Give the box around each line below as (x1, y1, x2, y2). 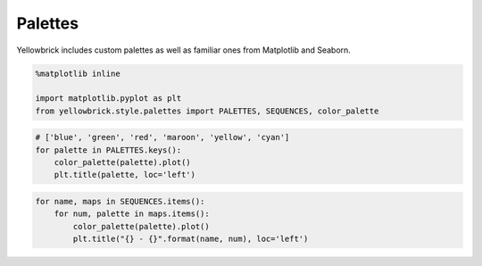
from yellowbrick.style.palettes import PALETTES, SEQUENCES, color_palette (35, 105, 379, 116)
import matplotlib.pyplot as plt (35, 94, 182, 104)
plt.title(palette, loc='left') (54, 170, 196, 180)
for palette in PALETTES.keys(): (35, 145, 182, 155)
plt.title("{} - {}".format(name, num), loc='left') (72, 234, 309, 245)
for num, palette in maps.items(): (54, 209, 210, 219)
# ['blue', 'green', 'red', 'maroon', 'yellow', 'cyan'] (35, 132, 290, 143)
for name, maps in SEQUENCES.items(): (35, 196, 205, 207)
